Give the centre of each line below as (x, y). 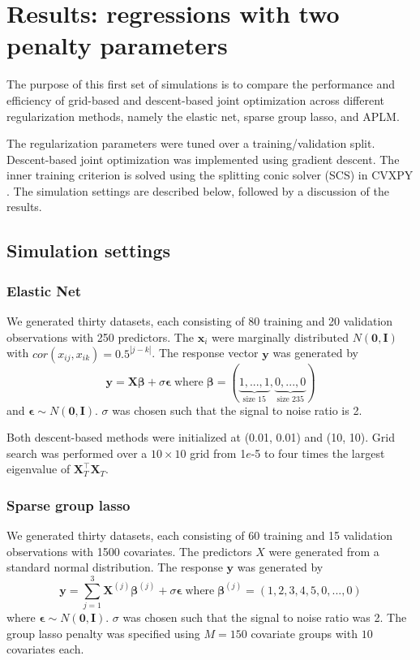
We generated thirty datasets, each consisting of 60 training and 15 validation (200, 535)
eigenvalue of (39, 469)
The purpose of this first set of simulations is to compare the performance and (201, 84)
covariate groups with (304, 633)
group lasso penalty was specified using (103, 633)
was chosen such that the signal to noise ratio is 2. (237, 410)
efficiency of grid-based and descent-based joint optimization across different (195, 99)
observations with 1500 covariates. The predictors (129, 551)
